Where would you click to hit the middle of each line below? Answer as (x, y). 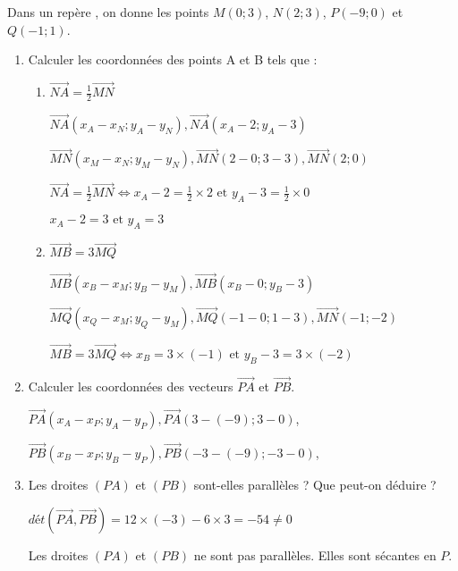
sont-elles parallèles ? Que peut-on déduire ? (315, 484)
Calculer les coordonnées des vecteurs (131, 386)
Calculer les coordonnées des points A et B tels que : (173, 59)
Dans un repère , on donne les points (108, 12)
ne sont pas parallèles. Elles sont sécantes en (315, 554)
